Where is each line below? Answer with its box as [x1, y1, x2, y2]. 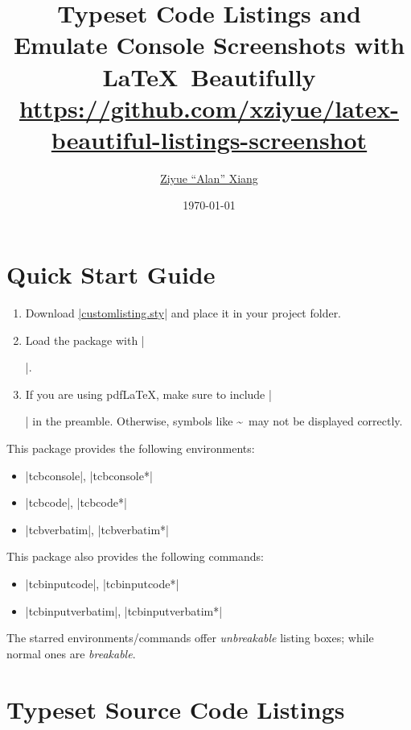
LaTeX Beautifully [102, 60, 316, 93]
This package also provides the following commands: [6, 548, 264, 565]
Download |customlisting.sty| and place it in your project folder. [25, 305, 342, 321]
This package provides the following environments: [6, 439, 255, 456]
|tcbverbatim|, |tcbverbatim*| [25, 521, 170, 537]
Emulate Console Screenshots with [13, 28, 405, 61]
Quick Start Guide [6, 258, 216, 291]
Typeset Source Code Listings [6, 692, 345, 725]
